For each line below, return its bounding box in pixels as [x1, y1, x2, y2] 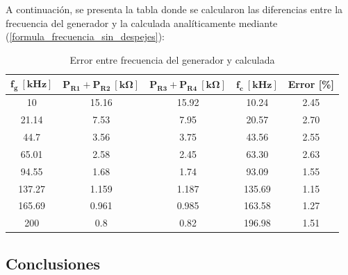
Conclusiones [6, 252, 101, 274]
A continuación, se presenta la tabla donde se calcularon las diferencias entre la [6, 2, 343, 16]
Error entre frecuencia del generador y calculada [69, 52, 275, 66]
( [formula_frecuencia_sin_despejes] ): [6, 29, 165, 44]
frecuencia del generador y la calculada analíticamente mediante [6, 15, 278, 30]
